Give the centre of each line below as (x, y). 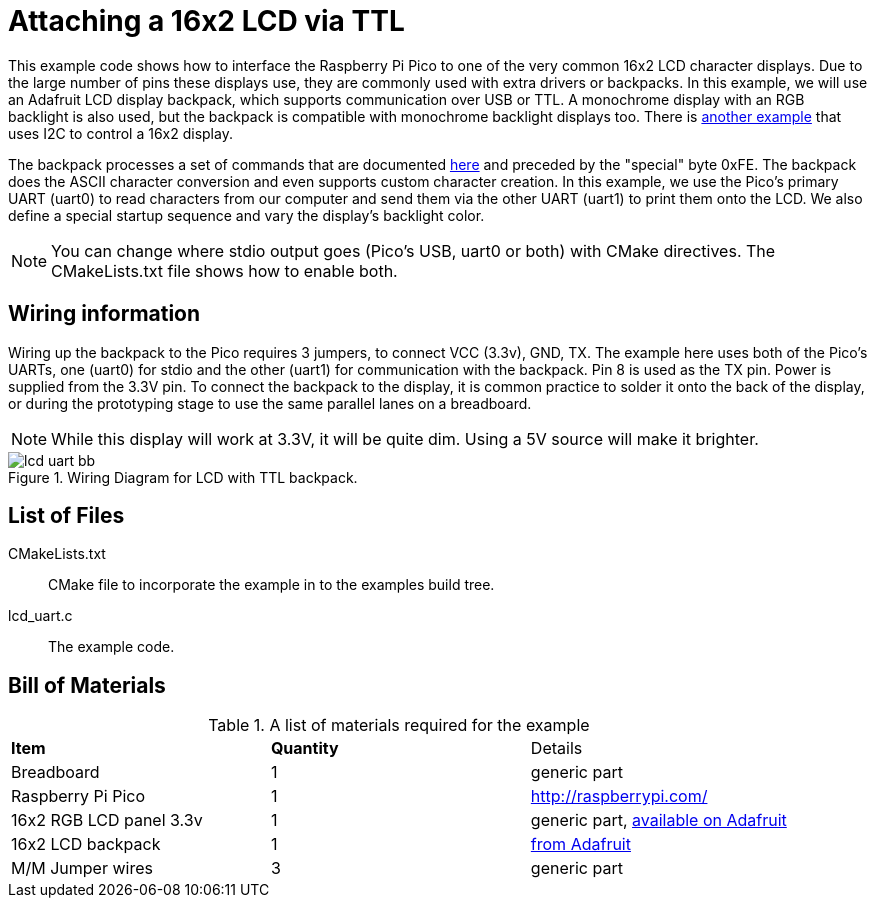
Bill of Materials (87, 685)
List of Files (66, 516)
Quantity (304, 748)
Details (556, 748)
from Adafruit (580, 844)
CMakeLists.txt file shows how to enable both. (224, 270)
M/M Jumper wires (82, 868)
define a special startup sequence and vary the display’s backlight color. (246, 215)
